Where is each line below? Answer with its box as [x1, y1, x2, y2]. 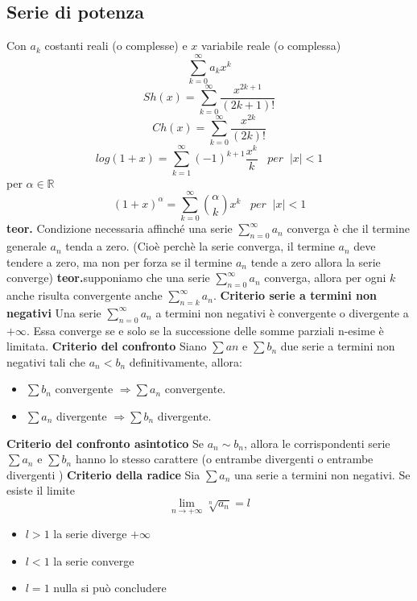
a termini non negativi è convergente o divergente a [155, 304, 409, 321]
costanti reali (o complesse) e [44, 37, 188, 54]
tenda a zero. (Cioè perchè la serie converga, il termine [65, 238, 335, 255]
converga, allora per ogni [264, 269, 386, 286]
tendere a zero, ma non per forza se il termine [6, 253, 233, 270]
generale [6, 238, 47, 255]
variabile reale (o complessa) [201, 37, 341, 54]
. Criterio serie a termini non [213, 287, 378, 304]
